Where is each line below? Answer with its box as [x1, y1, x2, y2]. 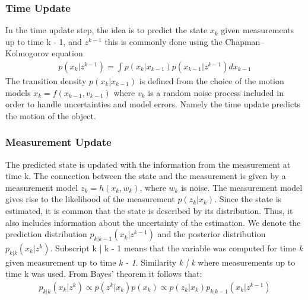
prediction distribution [5, 228, 87, 240]
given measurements [221, 24, 294, 36]
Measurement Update [5, 135, 112, 149]
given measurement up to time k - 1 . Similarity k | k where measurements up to [5, 256, 296, 268]
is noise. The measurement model [181, 181, 303, 193]
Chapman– [225, 35, 265, 47]
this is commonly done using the [104, 35, 223, 47]
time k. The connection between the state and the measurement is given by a [5, 170, 286, 182]
